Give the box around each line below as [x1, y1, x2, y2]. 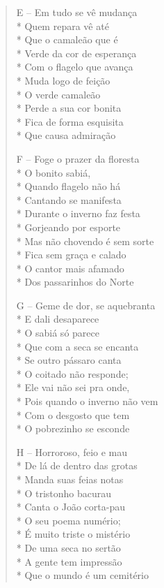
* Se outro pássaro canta [16, 353, 122, 367]
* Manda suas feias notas [16, 472, 124, 486]
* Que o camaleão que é [16, 32, 118, 47]
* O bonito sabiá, [16, 165, 91, 179]
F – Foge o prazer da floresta [16, 151, 140, 166]
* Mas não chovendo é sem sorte [16, 233, 154, 248]
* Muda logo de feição [16, 73, 110, 87]
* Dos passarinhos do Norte [16, 274, 134, 289]
